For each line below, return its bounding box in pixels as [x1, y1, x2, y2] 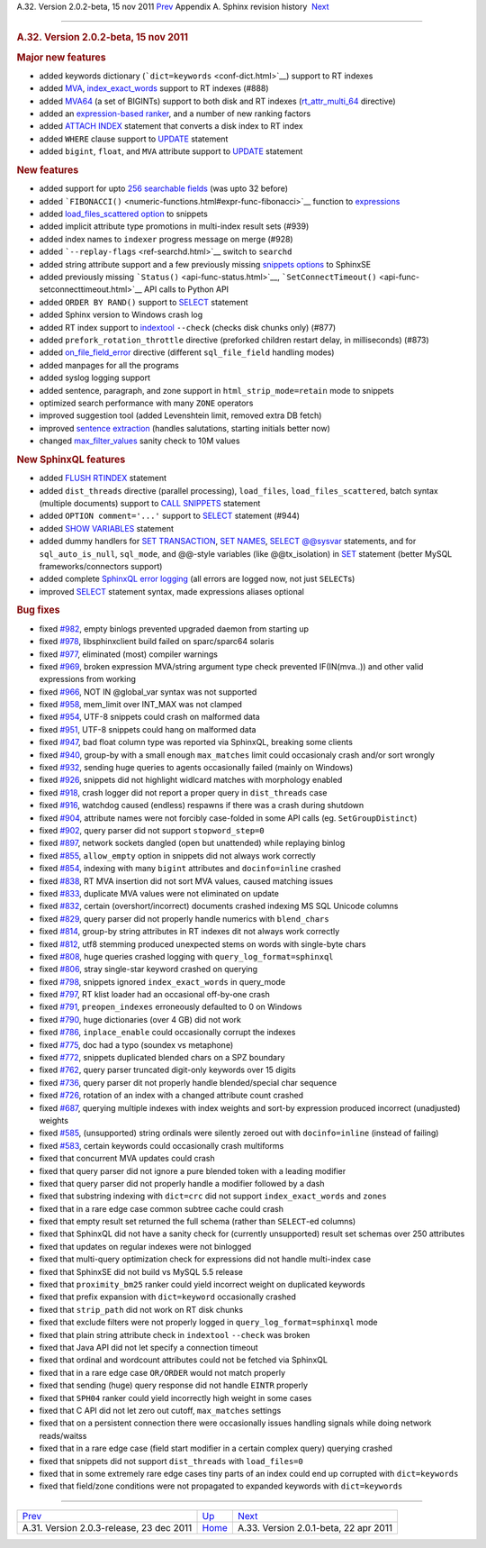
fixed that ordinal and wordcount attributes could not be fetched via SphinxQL [39, 1354, 328, 1365]
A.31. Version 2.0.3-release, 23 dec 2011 [22, 1521, 193, 1534]
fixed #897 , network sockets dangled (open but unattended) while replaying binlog [39, 838, 346, 849]
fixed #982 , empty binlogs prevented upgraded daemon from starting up [39, 623, 310, 634]
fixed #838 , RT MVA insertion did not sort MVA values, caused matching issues [39, 875, 333, 887]
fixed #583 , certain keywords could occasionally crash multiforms [39, 1140, 284, 1151]
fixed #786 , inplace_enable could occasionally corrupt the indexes [39, 1027, 296, 1038]
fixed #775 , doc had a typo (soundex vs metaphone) [39, 1039, 234, 1050]
